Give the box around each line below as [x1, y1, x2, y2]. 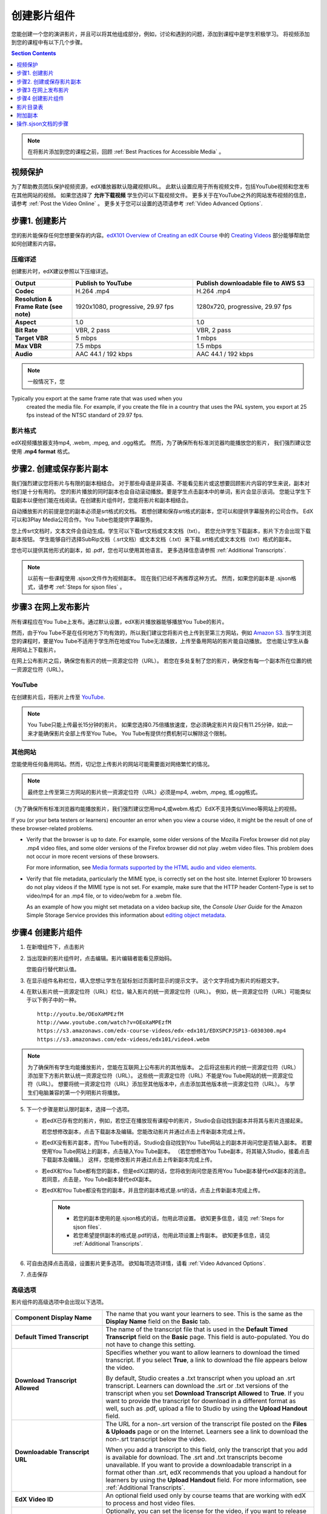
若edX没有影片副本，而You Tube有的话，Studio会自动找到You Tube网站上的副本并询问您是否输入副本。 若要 [41, 1139, 312, 1146]
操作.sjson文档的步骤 [16, 120, 69, 127]
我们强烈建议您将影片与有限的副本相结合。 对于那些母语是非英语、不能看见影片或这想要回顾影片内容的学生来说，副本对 [11, 479, 310, 487]
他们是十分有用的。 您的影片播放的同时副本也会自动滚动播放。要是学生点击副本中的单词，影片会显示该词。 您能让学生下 [11, 488, 311, 495]
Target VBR [15, 334, 48, 342]
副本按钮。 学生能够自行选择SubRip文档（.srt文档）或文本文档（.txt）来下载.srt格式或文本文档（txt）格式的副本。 [11, 536, 295, 543]
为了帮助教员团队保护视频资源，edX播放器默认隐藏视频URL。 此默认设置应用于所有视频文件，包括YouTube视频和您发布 [11, 183, 309, 190]
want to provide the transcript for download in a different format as [105, 1397, 296, 1405]
